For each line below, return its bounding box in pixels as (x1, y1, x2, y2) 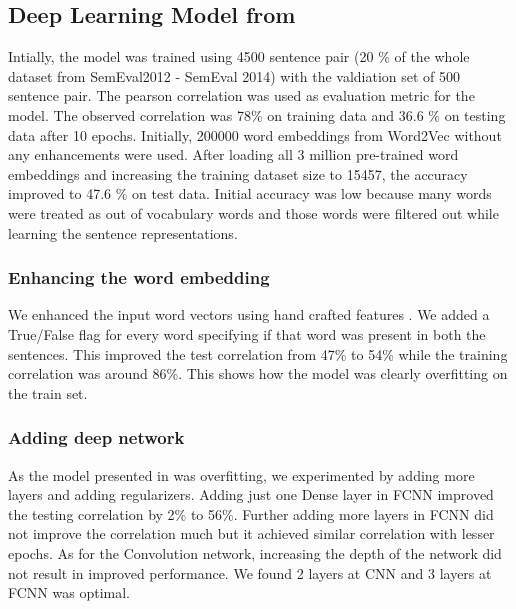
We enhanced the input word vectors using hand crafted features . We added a (8, 304, 490, 325)
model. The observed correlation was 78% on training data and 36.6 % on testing (8, 104, 506, 125)
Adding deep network (8, 425, 185, 450)
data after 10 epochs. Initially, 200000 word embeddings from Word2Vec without (8, 124, 502, 145)
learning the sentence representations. (8, 222, 238, 243)
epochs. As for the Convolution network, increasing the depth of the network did (8, 542, 502, 563)
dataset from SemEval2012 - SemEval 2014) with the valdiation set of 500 (8, 65, 461, 86)
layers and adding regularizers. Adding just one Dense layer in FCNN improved (8, 484, 494, 505)
